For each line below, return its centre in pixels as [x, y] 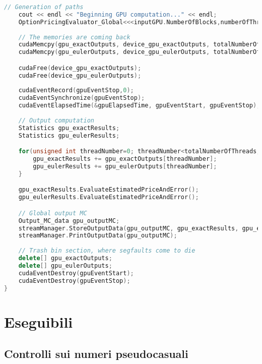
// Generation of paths [44, 7]
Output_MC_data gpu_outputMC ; [69, 221]
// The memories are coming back [74, 37]
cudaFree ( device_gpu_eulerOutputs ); [80, 75]
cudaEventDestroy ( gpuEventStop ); [74, 281]
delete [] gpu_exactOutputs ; [65, 258]
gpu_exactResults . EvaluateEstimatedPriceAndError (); [109, 190]
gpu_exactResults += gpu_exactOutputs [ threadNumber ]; [125, 159]
